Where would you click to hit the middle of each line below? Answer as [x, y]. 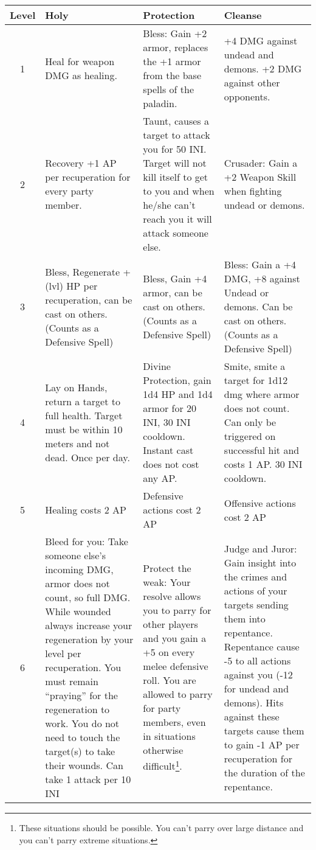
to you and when [179, 191]
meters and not [77, 443]
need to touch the [83, 737]
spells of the [169, 89]
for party [162, 708]
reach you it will [177, 219]
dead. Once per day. [88, 457]
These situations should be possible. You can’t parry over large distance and [161, 827]
